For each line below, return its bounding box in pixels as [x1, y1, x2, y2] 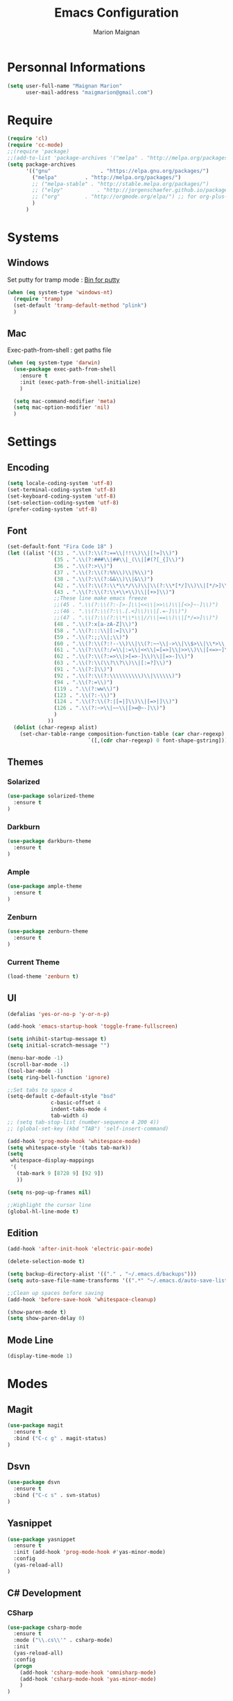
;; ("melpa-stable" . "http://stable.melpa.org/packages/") [32, 180, 209, 187]
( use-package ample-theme [7, 883, 82, 890]
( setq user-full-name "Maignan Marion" [7, 82, 123, 90]
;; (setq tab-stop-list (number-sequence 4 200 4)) [7, 1119, 159, 1126]
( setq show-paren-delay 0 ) [7, 1315, 85, 1322]
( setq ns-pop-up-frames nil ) [7, 1189, 92, 1196]
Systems [7, 230, 59, 246]
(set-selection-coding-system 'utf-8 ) [7, 499, 119, 506]
